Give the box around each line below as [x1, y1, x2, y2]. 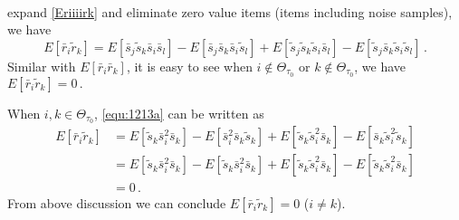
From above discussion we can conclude [7, 193, 226, 212]
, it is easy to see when [126, 56, 253, 75]
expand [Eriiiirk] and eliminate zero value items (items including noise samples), [7, 2, 453, 21]
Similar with [7, 56, 76, 75]
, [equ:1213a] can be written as [94, 103, 264, 122]
